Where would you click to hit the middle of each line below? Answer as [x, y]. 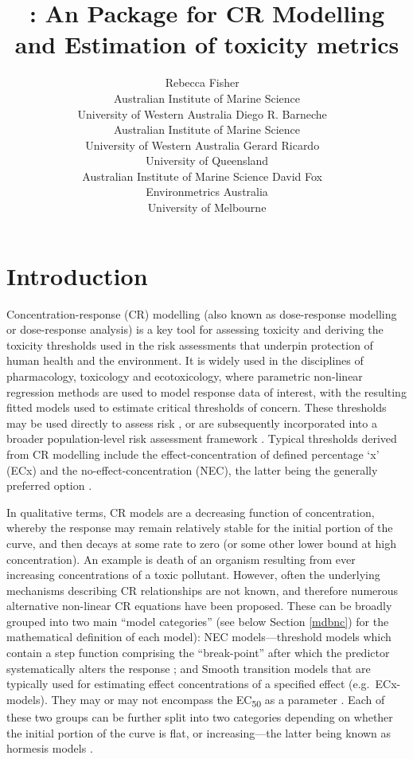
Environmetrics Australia [207, 192]
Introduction [77, 275]
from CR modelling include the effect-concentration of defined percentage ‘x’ [193, 454]
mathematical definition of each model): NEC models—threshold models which [199, 637]
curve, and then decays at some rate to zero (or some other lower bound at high [202, 543]
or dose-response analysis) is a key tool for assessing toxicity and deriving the [195, 329]
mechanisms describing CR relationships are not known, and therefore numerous [203, 590]
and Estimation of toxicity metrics [207, 44]
